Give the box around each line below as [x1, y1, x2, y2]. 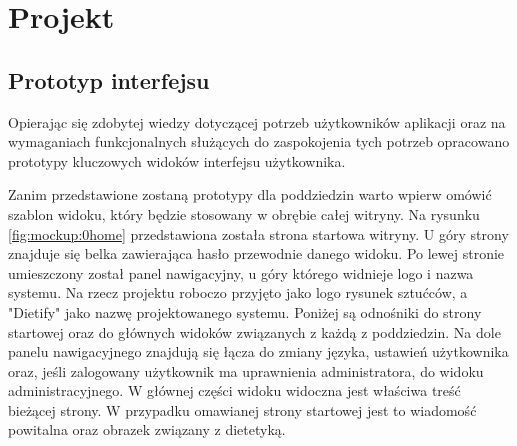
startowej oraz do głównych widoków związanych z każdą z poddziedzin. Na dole [8, 321, 501, 342]
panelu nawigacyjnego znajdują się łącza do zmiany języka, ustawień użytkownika [8, 341, 509, 362]
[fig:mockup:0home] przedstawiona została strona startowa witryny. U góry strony [8, 223, 509, 244]
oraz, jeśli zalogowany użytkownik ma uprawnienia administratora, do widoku [8, 360, 484, 381]
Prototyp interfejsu [8, 64, 210, 95]
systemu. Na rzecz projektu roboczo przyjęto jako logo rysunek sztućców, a [8, 282, 468, 303]
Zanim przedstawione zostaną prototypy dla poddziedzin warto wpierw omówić [8, 184, 492, 205]
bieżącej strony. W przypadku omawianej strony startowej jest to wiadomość [8, 399, 477, 420]
